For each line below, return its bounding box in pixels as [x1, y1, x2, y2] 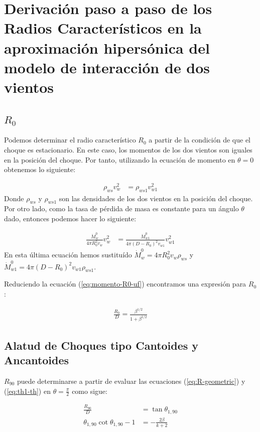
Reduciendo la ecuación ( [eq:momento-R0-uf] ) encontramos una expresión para [4, 278, 246, 289]
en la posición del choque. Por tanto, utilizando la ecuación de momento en [4, 154, 235, 165]
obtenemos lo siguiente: [4, 164, 76, 175]
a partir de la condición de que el [149, 134, 250, 145]
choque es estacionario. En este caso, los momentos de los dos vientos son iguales [4, 144, 252, 155]
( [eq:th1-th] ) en [4, 385, 51, 396]
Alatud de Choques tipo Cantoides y [4, 337, 199, 353]
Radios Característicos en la [4, 18, 202, 38]
